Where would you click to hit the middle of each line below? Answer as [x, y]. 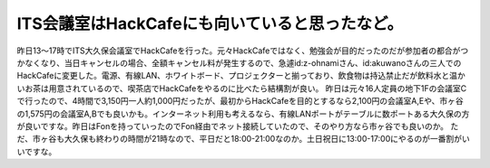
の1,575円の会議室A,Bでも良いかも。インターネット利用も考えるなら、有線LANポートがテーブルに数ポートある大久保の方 [243, 114]
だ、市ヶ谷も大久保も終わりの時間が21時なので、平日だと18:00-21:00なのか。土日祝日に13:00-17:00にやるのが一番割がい [244, 139]
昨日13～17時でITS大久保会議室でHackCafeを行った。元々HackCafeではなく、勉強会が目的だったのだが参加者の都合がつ [243, 51]
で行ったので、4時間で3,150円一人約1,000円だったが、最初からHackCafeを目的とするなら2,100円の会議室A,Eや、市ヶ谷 [240, 101]
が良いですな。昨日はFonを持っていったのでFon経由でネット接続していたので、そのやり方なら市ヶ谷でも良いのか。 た [238, 126]
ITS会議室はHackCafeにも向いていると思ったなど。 [210, 23]
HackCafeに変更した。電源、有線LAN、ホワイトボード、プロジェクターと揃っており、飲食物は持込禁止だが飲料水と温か [241, 76]
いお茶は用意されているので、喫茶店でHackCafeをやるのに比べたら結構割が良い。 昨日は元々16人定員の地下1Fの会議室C [242, 88]
